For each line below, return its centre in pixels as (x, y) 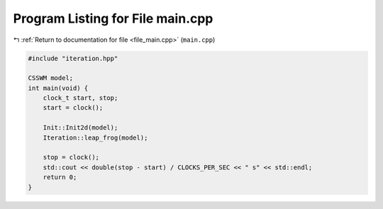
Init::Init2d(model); (81, 128)
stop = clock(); (71, 157)
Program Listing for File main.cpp (113, 18)
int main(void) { (58, 88)
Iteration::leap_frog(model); (95, 137)
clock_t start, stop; (81, 98)
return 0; (60, 177)
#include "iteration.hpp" (73, 58)
